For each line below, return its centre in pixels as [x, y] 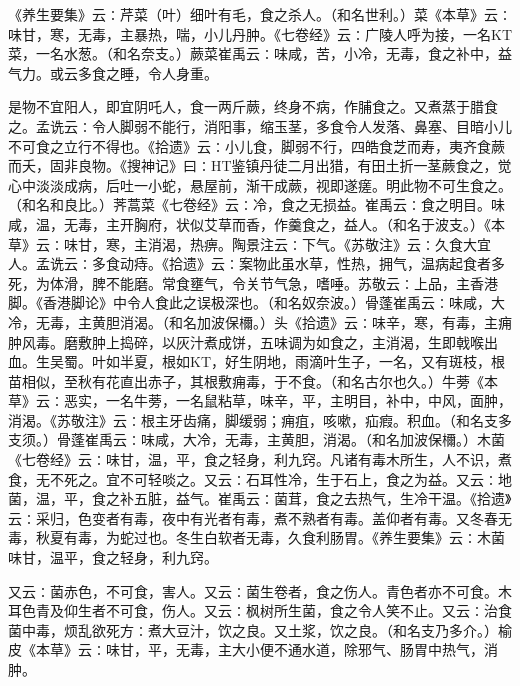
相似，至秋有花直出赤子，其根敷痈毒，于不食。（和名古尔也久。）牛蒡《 [252, 380]
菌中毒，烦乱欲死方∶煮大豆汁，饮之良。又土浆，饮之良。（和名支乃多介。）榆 [260, 629]
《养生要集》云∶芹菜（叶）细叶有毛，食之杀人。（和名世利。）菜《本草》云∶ [260, 14]
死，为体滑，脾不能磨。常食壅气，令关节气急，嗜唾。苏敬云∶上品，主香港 [253, 282]
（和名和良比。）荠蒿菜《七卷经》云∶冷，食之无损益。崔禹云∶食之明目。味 [256, 204]
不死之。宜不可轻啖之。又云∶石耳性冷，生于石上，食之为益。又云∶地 [280, 478]
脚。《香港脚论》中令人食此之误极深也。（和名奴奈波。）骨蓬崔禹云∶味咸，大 [256, 302]
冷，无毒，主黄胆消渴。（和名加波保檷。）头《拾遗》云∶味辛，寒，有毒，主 [253, 321]
